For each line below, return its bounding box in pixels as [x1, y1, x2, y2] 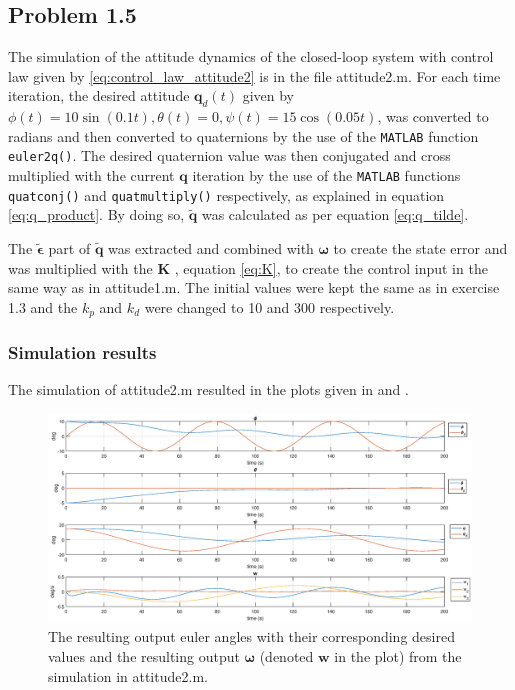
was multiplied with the [8, 257, 153, 278]
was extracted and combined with [108, 238, 314, 258]
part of [48, 238, 91, 258]
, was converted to [377, 106, 489, 127]
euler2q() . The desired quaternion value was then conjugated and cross [8, 145, 451, 166]
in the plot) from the [334, 645, 462, 666]
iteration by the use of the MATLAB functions [192, 165, 461, 186]
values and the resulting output [48, 645, 240, 666]
